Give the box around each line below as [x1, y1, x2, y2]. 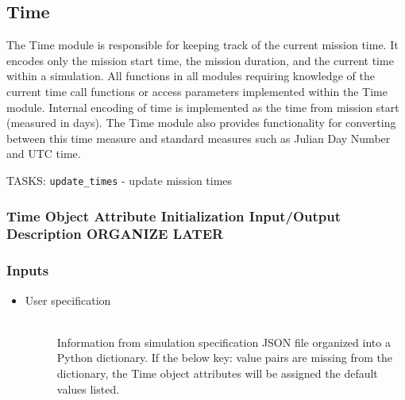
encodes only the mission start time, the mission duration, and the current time [6, 52, 394, 68]
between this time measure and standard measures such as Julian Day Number [6, 129, 391, 146]
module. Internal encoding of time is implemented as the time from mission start [6, 98, 399, 115]
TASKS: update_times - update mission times [6, 171, 233, 188]
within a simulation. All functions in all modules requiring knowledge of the [6, 67, 375, 84]
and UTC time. [6, 145, 81, 162]
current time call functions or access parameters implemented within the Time [6, 83, 388, 99]
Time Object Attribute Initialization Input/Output [6, 206, 341, 225]
